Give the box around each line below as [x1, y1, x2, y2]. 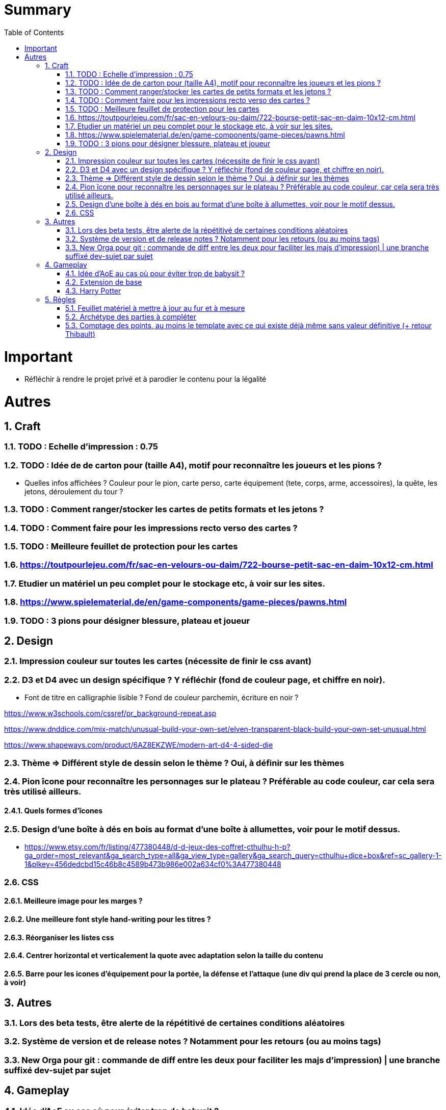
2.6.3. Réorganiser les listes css [4, 933, 114, 942]
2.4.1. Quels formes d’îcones [4, 806, 102, 815]
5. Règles [45, 295, 76, 304]
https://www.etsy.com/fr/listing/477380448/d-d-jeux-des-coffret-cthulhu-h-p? [24, 842, 291, 852]
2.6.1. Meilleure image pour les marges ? [4, 896, 143, 906]
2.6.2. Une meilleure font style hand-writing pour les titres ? [4, 915, 211, 924]
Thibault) [65, 329, 95, 338]
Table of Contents [4, 28, 64, 37]
